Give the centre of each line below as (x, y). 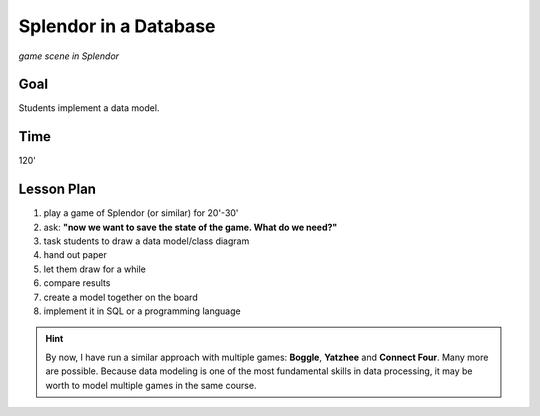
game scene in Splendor (69, 56)
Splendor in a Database (117, 26)
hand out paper (75, 255)
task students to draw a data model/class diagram (146, 241)
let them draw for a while (95, 269)
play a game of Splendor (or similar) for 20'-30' (141, 213)
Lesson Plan (57, 189)
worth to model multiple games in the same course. (151, 385)
